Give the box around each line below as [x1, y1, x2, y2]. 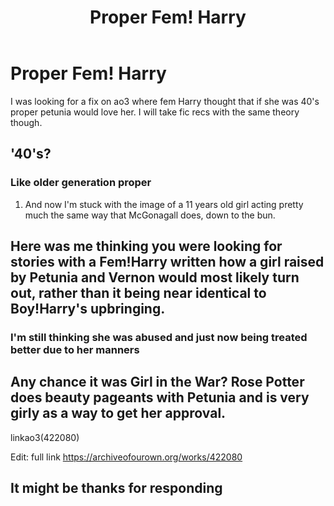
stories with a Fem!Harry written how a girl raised [10, 254, 325, 271]
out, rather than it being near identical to [10, 285, 267, 302]
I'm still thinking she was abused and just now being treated [10, 330, 308, 344]
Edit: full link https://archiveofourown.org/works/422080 [10, 451, 243, 463]
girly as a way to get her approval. [10, 405, 227, 422]
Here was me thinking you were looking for [10, 238, 283, 255]
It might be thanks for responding [10, 480, 223, 497]
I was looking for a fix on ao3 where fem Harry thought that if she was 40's [10, 95, 320, 107]
